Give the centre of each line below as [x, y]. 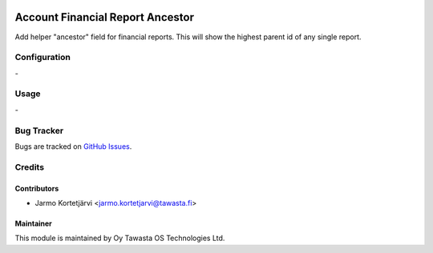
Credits [29, 167]
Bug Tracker [39, 131]
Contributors [37, 188]
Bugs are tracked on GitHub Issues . [73, 146]
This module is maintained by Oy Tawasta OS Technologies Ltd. [120, 238]
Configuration [43, 58]
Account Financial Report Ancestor [104, 17]
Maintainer [33, 223]
